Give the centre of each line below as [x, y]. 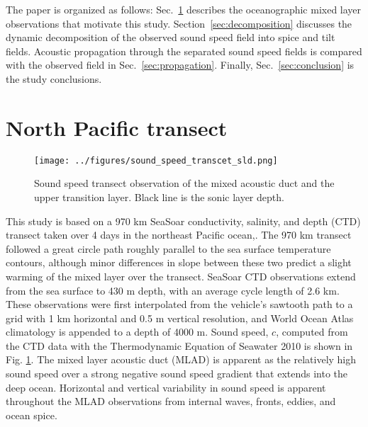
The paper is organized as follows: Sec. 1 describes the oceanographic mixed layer [184, 9]
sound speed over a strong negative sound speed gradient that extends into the [177, 374]
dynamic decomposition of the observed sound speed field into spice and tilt [171, 37]
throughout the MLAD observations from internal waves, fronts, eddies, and [171, 401]
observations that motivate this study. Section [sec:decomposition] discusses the [179, 23]
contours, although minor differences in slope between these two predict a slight [179, 262]
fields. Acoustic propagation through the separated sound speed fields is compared [184, 51]
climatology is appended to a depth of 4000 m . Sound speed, [137, 332]
